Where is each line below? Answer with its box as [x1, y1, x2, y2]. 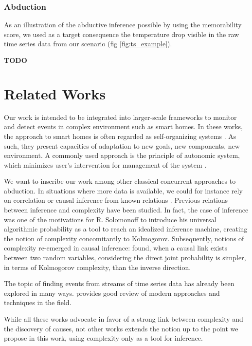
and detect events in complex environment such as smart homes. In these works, [4, 121, 243, 132]
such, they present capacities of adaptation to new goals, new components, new [4, 140, 240, 151]
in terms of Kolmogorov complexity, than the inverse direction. [4, 262, 191, 272]
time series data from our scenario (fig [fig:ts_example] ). [4, 38, 172, 49]
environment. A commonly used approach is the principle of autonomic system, [4, 150, 240, 160]
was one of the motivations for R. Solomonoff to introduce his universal [4, 214, 216, 224]
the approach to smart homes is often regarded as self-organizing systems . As [4, 131, 236, 141]
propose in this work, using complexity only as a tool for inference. [4, 333, 203, 343]
